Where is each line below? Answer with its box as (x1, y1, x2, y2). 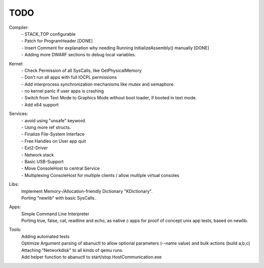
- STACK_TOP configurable (21, 31, 76, 37)
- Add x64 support (21, 102, 59, 108)
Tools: (9, 226, 22, 232)
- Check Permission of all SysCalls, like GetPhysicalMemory (21, 67, 142, 73)
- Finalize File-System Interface (21, 131, 85, 137)
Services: (9, 111, 28, 117)
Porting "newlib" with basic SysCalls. (21, 195, 96, 201)
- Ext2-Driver (21, 145, 48, 151)
